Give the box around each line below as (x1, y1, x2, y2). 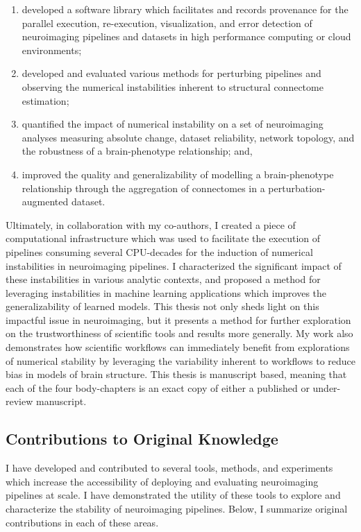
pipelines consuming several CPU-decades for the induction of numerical (6, 244, 313, 259)
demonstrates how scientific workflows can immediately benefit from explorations (6, 340, 350, 354)
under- (312, 380, 341, 395)
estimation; (22, 93, 69, 108)
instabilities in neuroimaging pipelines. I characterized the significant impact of (6, 258, 342, 273)
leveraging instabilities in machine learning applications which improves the (6, 285, 327, 300)
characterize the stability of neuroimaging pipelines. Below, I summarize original (6, 501, 348, 516)
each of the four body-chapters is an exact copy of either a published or (6, 380, 310, 395)
